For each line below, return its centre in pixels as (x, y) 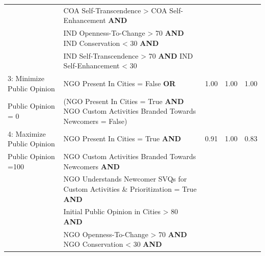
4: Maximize (27, 133)
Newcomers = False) (95, 121)
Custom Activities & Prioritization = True (130, 189)
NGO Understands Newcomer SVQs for (125, 179)
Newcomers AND (91, 166)
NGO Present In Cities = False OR (120, 83)
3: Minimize (26, 78)
